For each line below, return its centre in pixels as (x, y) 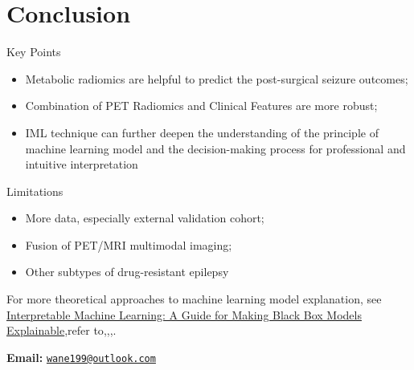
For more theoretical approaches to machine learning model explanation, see (194, 299)
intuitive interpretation (82, 164)
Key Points (34, 52)
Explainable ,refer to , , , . (61, 330)
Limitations (35, 191)
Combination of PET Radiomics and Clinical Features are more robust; (201, 106)
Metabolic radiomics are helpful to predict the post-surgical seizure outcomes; (217, 78)
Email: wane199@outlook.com (81, 357)
